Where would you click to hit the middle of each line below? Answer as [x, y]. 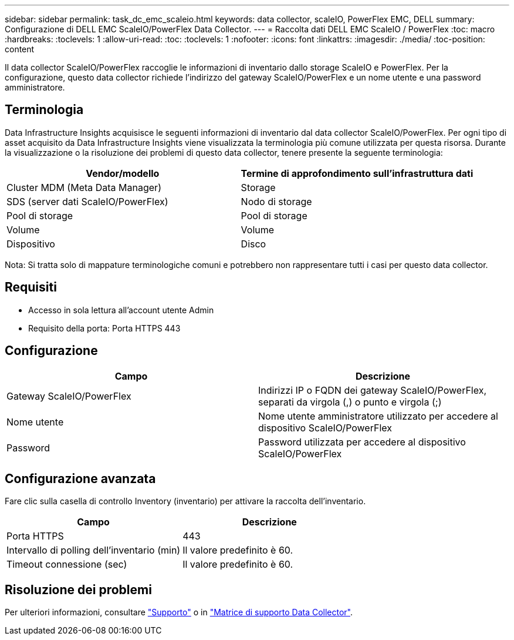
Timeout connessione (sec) [67, 564]
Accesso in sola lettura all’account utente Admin [121, 310]
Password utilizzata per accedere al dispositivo [362, 442]
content [20, 49]
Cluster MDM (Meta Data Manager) [84, 187]
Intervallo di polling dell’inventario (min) [94, 550]
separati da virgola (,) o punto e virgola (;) [350, 402]
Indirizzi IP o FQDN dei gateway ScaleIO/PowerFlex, [373, 390]
